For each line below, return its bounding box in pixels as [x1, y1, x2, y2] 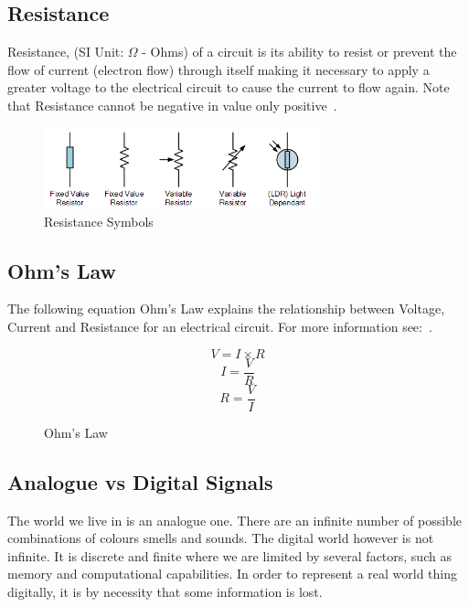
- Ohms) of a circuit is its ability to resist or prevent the [142, 42, 457, 61]
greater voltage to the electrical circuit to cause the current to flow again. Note [7, 78, 450, 97]
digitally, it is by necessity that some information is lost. [7, 581, 323, 601]
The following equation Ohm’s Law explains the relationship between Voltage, [7, 299, 445, 318]
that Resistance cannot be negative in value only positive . [7, 95, 337, 114]
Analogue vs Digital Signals [7, 467, 273, 495]
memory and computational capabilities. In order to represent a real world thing [7, 564, 457, 583]
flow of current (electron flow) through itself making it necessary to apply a [7, 59, 430, 79]
